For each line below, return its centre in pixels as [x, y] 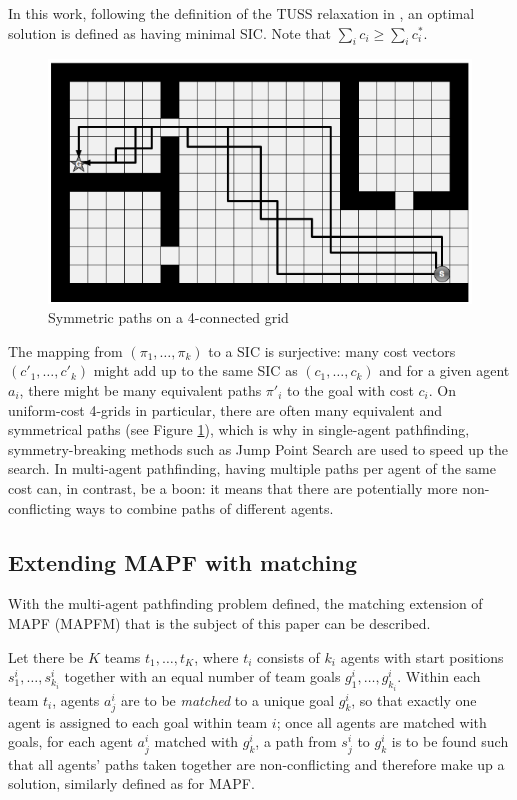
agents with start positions [422, 656]
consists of [288, 656]
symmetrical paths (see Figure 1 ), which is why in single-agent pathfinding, [239, 429]
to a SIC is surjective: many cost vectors [332, 350]
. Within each [439, 676]
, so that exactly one [414, 699]
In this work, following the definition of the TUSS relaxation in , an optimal [241, 13]
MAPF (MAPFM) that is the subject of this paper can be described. [219, 622]
